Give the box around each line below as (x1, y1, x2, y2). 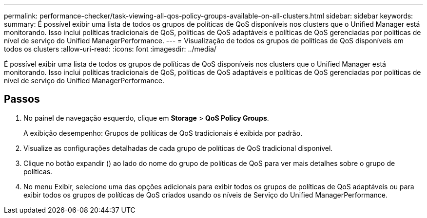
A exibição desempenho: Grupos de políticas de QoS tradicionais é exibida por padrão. (23, 128, 303, 137)
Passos (4, 93, 40, 106)
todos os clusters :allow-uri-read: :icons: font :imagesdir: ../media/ (4, 45, 216, 53)
